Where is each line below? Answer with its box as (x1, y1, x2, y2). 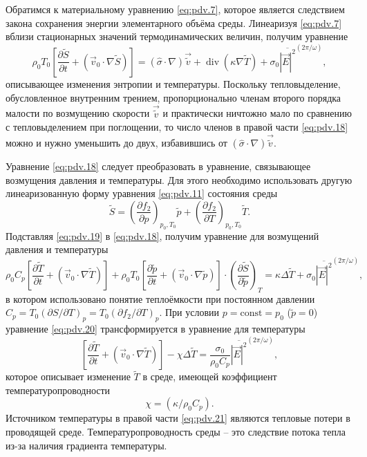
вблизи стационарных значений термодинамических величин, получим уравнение (6, 29, 348, 44)
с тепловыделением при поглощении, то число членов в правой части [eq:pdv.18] (6, 120, 348, 134)
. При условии (159, 305, 220, 319)
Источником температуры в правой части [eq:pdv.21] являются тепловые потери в (6, 411, 350, 425)
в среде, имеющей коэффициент (142, 369, 277, 384)
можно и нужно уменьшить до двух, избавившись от (6, 136, 227, 150)
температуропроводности (6, 382, 111, 397)
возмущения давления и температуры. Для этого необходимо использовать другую (6, 172, 352, 187)
